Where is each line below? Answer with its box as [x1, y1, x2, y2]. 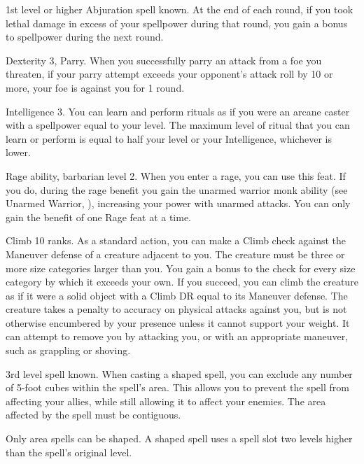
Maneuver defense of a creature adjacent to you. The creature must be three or [6, 246, 345, 261]
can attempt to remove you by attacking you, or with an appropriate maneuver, [6, 329, 349, 344]
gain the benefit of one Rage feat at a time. [6, 209, 192, 224]
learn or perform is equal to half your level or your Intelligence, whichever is [6, 131, 332, 146]
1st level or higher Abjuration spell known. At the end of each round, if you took [6, 2, 353, 16]
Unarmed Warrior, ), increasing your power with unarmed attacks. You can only [6, 196, 351, 211]
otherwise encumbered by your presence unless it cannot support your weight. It [6, 315, 350, 330]
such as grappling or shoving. [6, 343, 131, 358]
